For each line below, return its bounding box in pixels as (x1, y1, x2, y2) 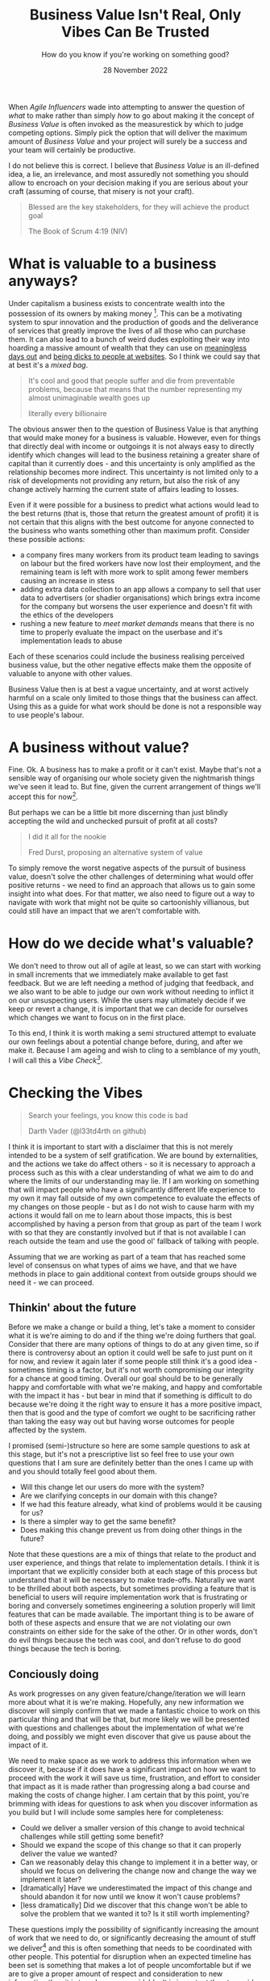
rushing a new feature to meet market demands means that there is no (19, 618, 255, 628)
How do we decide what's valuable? (8, 935, 254, 953)
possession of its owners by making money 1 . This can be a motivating (8, 307, 243, 318)
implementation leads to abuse (19, 636, 123, 646)
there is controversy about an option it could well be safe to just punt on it (8, 1348, 253, 1358)
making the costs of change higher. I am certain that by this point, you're (8, 1790, 250, 1800)
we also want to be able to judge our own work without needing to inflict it (8, 987, 254, 997)
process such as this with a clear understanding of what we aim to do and (8, 1167, 254, 1177)
